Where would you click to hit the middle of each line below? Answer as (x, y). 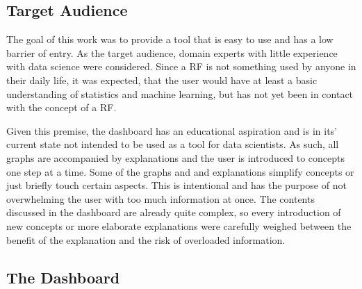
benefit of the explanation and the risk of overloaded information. (146, 239)
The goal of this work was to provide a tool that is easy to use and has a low (170, 39)
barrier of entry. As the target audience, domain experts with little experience (172, 52)
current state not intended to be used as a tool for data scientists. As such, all (173, 144)
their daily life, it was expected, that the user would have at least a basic (162, 80)
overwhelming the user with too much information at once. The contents (161, 198)
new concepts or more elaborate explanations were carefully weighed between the (179, 225)
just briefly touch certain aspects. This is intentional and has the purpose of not (176, 185)
